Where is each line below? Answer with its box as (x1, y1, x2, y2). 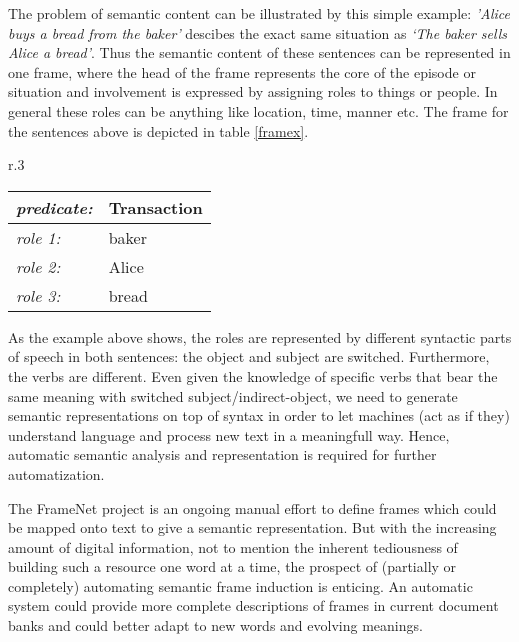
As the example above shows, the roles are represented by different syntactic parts (8, 326, 512, 347)
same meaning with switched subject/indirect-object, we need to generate (8, 385, 458, 406)
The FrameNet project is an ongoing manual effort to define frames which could (8, 497, 497, 518)
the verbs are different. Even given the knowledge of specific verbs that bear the (8, 365, 498, 386)
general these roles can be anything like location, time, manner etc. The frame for (8, 100, 509, 121)
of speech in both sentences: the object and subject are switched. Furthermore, (8, 346, 490, 367)
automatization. (8, 463, 105, 484)
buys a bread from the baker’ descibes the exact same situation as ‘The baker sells (8, 22, 507, 43)
